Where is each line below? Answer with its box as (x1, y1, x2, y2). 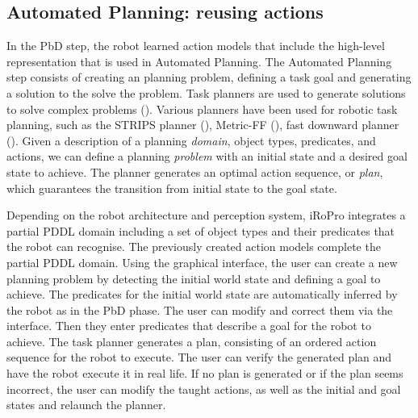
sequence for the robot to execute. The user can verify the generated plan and (6, 349, 392, 366)
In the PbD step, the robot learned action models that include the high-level (6, 37, 385, 54)
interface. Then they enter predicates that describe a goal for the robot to (6, 317, 371, 334)
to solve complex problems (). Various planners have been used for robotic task (6, 100, 398, 117)
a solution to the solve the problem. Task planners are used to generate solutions (6, 84, 406, 101)
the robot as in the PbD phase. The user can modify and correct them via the (6, 301, 393, 318)
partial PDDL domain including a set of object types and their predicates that (6, 222, 395, 239)
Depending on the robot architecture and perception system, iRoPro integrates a (6, 207, 406, 224)
